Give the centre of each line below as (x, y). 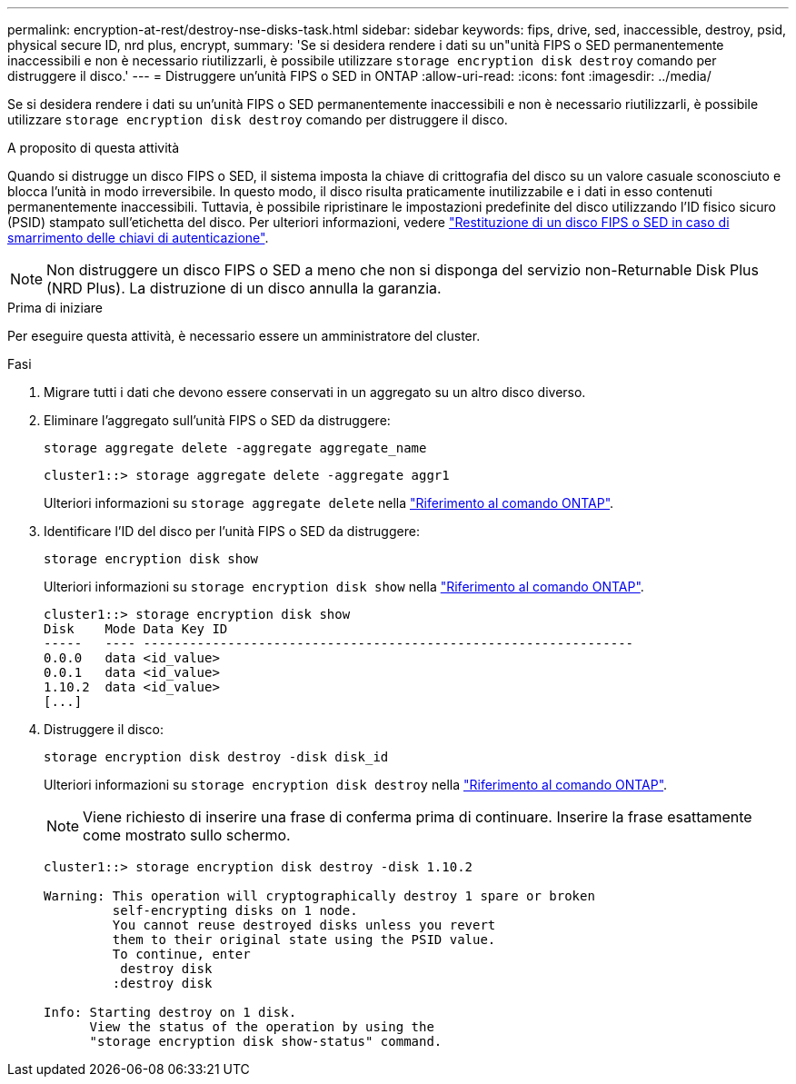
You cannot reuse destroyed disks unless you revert (304, 925)
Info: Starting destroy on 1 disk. (170, 1012)
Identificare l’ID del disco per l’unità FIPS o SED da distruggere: (232, 531)
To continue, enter (181, 954)
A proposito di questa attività (94, 148)
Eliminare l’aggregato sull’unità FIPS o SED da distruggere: (217, 420)
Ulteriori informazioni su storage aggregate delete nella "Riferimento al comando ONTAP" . (329, 503)
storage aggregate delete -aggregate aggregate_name (235, 448)
